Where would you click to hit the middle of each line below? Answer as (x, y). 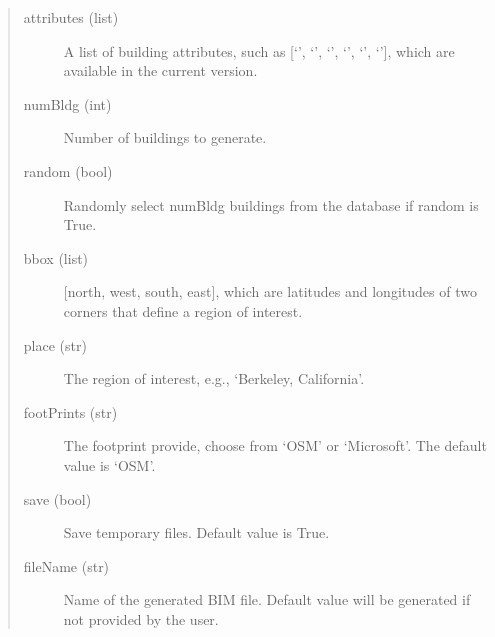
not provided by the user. (141, 618)
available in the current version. (160, 70)
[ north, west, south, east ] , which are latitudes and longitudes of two (270, 291)
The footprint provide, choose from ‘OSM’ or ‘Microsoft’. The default (275, 445)
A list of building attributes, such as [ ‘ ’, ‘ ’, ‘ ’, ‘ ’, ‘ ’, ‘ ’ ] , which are (259, 50)
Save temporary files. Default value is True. (196, 532)
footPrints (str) (70, 411)
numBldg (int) (67, 103)
